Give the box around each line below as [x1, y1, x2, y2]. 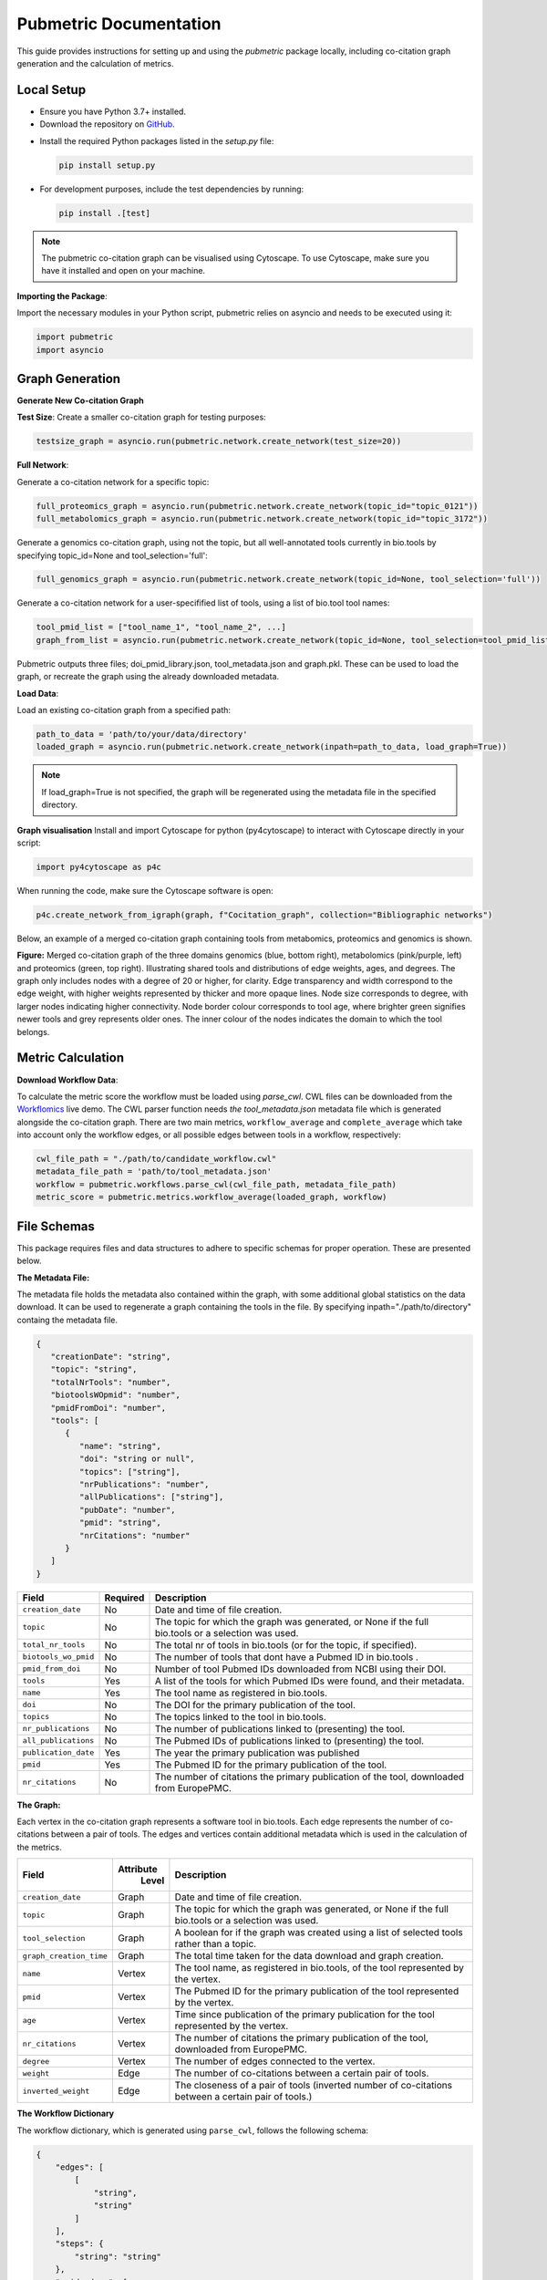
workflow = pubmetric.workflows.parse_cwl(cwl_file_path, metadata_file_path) [36, 1179, 397, 1189]
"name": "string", [78, 1441, 161, 1451]
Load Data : [16, 688, 59, 699]
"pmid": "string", [78, 1518, 161, 1528]
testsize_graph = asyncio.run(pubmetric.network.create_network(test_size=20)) [36, 436, 402, 447]
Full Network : [16, 460, 69, 471]
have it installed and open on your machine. [41, 265, 205, 276]
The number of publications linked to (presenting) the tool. [154, 1722, 406, 1735]
